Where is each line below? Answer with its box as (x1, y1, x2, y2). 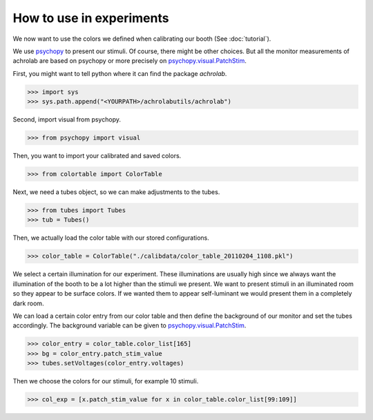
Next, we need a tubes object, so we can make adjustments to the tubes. (12, 188, 220, 196)
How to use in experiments (12, 10, 169, 26)
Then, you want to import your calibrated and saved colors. (12, 152, 182, 160)
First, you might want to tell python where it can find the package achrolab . (12, 69, 227, 77)
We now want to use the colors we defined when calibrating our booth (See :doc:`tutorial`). (12, 35, 271, 43)
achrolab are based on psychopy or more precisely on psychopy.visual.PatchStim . (12, 57, 247, 65)
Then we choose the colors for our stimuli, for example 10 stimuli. (12, 377, 199, 385)
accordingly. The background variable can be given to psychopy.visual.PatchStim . (12, 321, 247, 330)
